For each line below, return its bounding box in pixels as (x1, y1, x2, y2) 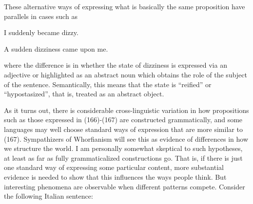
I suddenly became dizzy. (4, 27, 78, 37)
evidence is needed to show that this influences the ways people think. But (4, 171, 227, 182)
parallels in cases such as (4, 11, 78, 21)
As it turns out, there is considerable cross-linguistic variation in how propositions (4, 105, 249, 115)
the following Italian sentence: (4, 191, 93, 201)
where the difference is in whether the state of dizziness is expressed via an (4, 60, 227, 70)
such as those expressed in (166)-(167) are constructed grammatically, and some (4, 114, 243, 125)
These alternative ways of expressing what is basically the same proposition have (4, 1, 245, 11)
